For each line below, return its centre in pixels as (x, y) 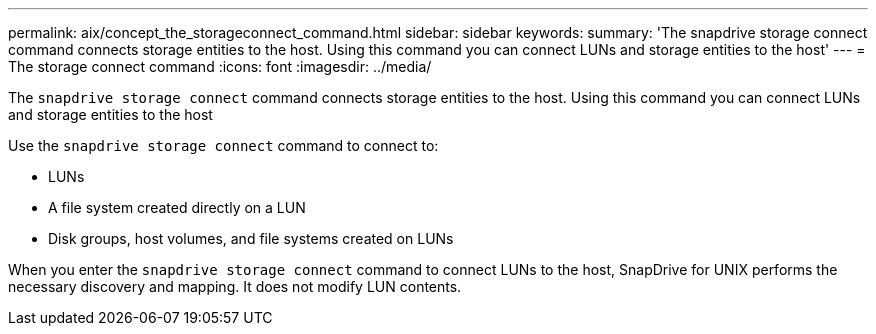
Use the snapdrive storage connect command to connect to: (223, 145)
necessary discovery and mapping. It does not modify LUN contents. (235, 286)
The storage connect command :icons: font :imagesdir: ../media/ (220, 66)
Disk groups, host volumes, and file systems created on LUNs (251, 238)
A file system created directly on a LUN (177, 207)
